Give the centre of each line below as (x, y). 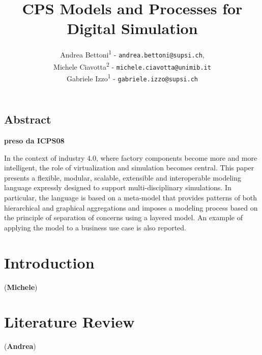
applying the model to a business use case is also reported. (95, 227)
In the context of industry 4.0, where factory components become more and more (131, 157)
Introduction (49, 262)
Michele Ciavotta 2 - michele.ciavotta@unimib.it (132, 66)
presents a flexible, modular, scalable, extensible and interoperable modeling (123, 177)
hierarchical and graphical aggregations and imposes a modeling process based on (131, 207)
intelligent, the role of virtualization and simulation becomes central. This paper (129, 168)
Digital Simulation (132, 28)
